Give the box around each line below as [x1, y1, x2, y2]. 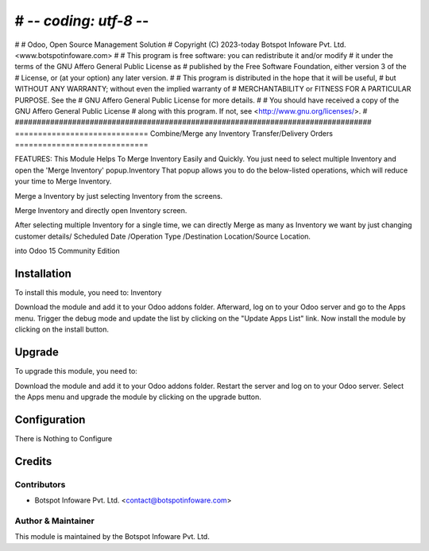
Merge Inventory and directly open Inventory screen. [14, 206, 187, 215]
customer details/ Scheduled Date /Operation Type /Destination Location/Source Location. [14, 231, 311, 241]
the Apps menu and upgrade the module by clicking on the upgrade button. [14, 392, 261, 402]
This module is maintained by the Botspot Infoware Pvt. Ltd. [14, 532, 210, 541]
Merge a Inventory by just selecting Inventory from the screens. [14, 191, 223, 200]
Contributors [14, 479, 66, 490]
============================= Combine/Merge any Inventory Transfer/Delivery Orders [14, 128, 334, 138]
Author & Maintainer [14, 515, 95, 526]
